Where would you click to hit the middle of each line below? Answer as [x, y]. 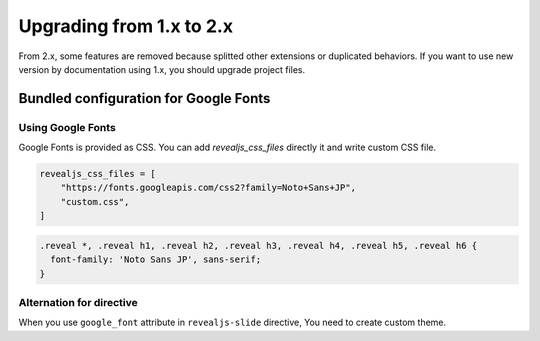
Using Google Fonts [67, 127]
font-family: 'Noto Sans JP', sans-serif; [156, 259]
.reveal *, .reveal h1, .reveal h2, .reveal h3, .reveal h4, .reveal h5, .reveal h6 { [258, 245]
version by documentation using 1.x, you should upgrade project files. [162, 69]
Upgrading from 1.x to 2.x [126, 26]
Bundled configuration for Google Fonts [144, 98]
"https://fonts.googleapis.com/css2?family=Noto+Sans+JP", [208, 188]
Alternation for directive [78, 302]
